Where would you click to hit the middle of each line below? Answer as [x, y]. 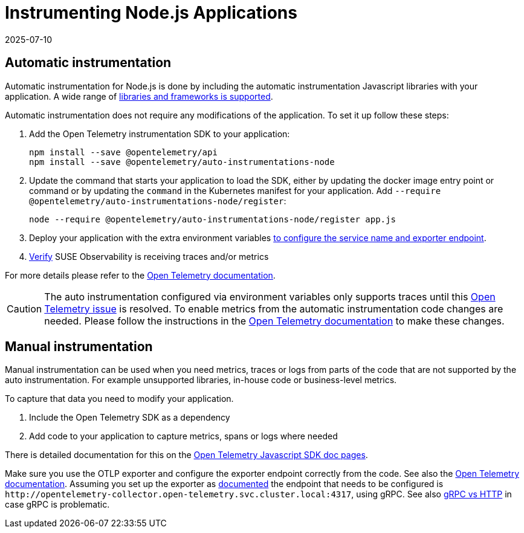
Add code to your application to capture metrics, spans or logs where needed [183, 436]
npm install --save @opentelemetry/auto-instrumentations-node [182, 162]
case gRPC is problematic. [57, 505]
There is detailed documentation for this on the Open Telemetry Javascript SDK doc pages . [186, 455]
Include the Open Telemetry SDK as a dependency [130, 418]
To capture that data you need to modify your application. [119, 399]
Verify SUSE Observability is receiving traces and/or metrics [149, 256]
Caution [24, 308]
